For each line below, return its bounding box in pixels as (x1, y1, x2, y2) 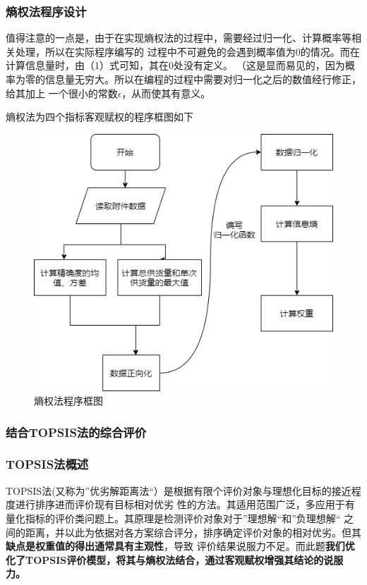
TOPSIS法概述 (6, 455, 89, 473)
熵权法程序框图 (34, 393, 103, 408)
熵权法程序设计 (6, 2, 87, 20)
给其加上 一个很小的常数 (6, 85, 118, 100)
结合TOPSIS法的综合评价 (6, 423, 146, 441)
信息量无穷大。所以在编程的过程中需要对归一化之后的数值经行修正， (44, 72, 361, 86)
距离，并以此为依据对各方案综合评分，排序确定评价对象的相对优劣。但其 (25, 524, 361, 539)
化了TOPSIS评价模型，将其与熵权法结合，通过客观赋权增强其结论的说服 (6, 552, 344, 567)
